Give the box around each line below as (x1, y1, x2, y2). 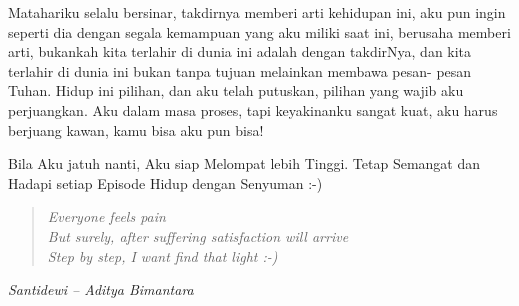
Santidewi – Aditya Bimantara (8, 279, 194, 300)
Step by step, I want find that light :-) (47, 245, 278, 266)
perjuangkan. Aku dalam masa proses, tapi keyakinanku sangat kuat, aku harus (8, 99, 498, 120)
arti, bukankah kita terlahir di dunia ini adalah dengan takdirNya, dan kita (8, 41, 472, 62)
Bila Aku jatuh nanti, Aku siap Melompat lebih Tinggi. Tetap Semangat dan (8, 153, 481, 174)
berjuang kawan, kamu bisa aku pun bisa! (8, 119, 264, 140)
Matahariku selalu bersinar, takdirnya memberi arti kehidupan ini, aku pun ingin (8, 2, 506, 22)
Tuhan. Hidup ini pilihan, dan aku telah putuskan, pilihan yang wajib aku (8, 80, 464, 101)
